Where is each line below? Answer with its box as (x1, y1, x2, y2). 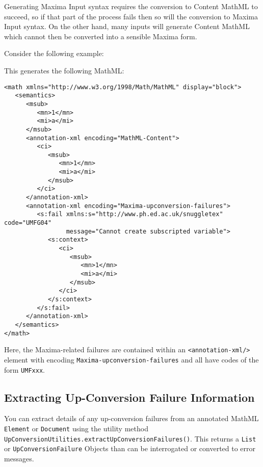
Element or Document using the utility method (4, 423, 148, 434)
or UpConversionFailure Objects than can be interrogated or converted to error (4, 443, 256, 454)
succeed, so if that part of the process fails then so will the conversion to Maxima (4, 11, 258, 21)
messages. (4, 453, 34, 463)
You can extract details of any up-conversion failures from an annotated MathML (4, 413, 259, 424)
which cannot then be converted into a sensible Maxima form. (4, 31, 197, 41)
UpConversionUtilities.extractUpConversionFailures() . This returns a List (4, 433, 256, 444)
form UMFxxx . (4, 364, 45, 375)
